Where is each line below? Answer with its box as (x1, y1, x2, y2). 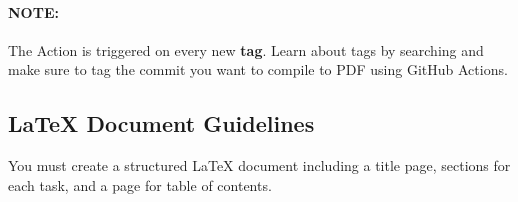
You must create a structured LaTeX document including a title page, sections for (8, 155, 511, 176)
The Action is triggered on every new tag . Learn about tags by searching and (8, 39, 484, 60)
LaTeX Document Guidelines (8, 108, 315, 139)
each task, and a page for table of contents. (8, 174, 272, 195)
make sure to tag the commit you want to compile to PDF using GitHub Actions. (8, 59, 508, 80)
